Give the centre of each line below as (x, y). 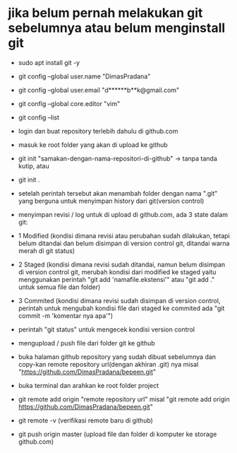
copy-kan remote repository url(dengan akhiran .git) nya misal (108, 364)
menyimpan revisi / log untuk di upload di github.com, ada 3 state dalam (123, 214)
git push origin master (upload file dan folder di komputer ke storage (117, 434)
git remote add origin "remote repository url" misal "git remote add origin (124, 399)
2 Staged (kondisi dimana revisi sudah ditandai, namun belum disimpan (122, 264)
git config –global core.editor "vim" (69, 103)
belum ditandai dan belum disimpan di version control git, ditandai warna (124, 243)
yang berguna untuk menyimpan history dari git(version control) (111, 201)
